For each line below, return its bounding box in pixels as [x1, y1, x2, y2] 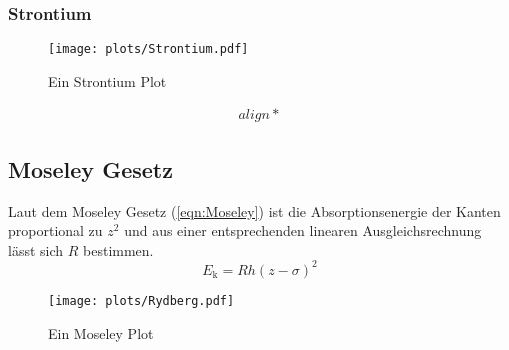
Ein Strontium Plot [48, 70, 167, 91]
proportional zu [8, 220, 103, 241]
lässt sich [8, 239, 64, 260]
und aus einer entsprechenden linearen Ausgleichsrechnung [124, 220, 482, 241]
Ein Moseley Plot [48, 322, 154, 343]
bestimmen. [83, 239, 154, 260]
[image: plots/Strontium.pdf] [48, 42, 249, 57]
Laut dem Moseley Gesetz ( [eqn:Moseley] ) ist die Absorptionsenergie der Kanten [8, 200, 501, 221]
